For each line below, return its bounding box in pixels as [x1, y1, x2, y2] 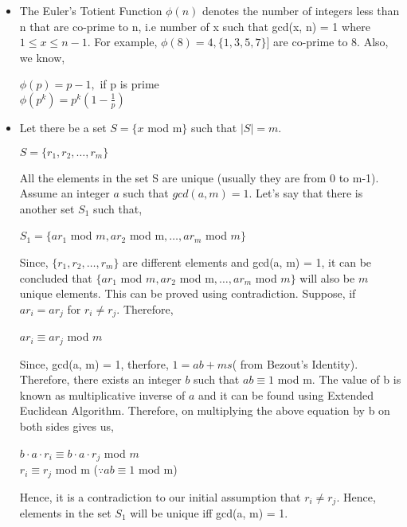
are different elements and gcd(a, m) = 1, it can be [123, 253, 372, 270]
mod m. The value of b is [277, 371, 401, 388]
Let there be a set [19, 119, 107, 135]
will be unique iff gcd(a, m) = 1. [130, 504, 288, 521]
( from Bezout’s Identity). [232, 355, 358, 372]
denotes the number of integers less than [202, 2, 400, 18]
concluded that [19, 269, 92, 286]
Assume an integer [19, 185, 110, 201]
